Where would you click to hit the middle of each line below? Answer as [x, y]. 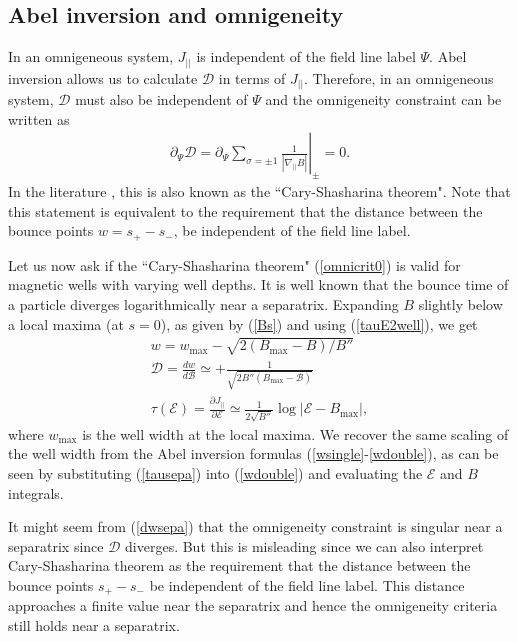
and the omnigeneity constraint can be [383, 99]
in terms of [252, 77]
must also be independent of [161, 99]
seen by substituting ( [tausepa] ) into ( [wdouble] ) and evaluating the [215, 472]
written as [39, 118]
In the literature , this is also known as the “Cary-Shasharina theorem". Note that [259, 191]
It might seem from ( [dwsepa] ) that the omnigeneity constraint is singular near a [255, 526]
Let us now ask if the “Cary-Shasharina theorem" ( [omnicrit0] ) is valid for [234, 264]
